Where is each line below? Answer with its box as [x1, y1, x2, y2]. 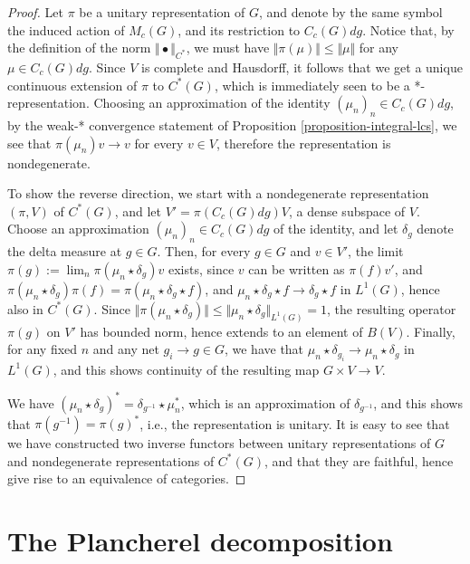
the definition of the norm [7, 38, 151, 57]
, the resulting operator [327, 299, 456, 318]
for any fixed [7, 339, 78, 358]
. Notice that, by [362, 20, 455, 39]
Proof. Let [7, 3, 63, 21]
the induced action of [7, 20, 125, 39]
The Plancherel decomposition [7, 522, 393, 559]
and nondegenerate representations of [7, 451, 215, 470]
